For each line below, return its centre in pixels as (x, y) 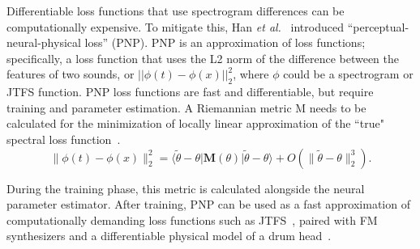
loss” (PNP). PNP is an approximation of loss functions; (225, 42)
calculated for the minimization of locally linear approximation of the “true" (195, 123)
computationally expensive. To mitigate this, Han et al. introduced (175, 26)
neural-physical (44, 42)
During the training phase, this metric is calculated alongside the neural (186, 188)
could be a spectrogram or (348, 74)
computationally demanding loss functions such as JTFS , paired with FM (192, 219)
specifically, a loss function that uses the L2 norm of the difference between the (203, 58)
